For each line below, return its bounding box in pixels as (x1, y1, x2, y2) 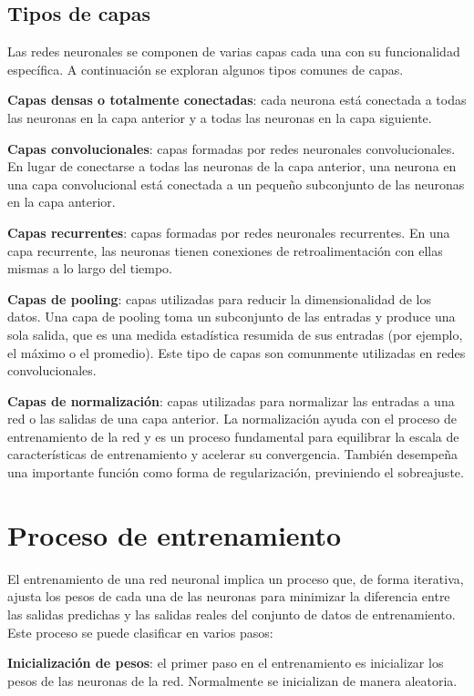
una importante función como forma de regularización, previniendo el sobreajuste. (7, 463, 464, 482)
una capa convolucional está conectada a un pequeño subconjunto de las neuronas (7, 174, 465, 193)
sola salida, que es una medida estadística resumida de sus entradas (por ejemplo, (7, 324, 463, 343)
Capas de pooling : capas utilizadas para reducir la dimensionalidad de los (7, 289, 431, 308)
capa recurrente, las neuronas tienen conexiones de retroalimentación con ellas (7, 241, 443, 260)
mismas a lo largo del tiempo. (7, 259, 173, 278)
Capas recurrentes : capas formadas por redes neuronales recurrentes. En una (7, 222, 450, 241)
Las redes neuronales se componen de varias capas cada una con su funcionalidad (7, 42, 460, 61)
